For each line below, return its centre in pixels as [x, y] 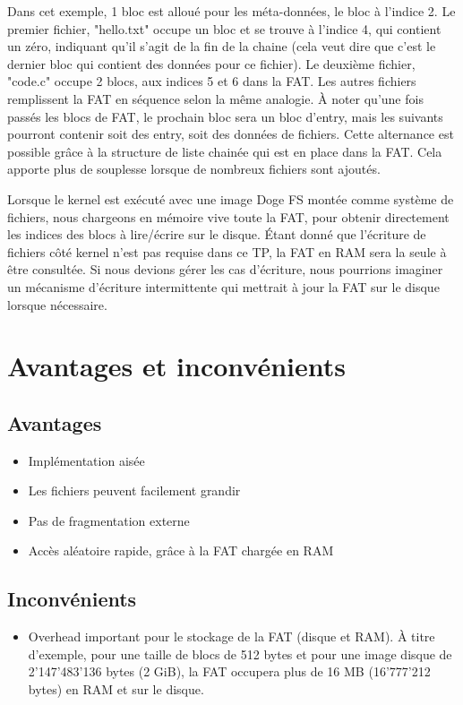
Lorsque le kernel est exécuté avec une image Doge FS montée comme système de [231, 198]
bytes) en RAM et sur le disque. [116, 689]
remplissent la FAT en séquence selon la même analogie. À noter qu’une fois [215, 98]
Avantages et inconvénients [176, 366]
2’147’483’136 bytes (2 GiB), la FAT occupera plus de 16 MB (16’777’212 [229, 671]
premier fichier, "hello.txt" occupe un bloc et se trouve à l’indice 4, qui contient [224, 28]
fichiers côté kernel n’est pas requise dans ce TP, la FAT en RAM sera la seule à [227, 251]
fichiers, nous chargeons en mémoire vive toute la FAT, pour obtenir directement [228, 216]
